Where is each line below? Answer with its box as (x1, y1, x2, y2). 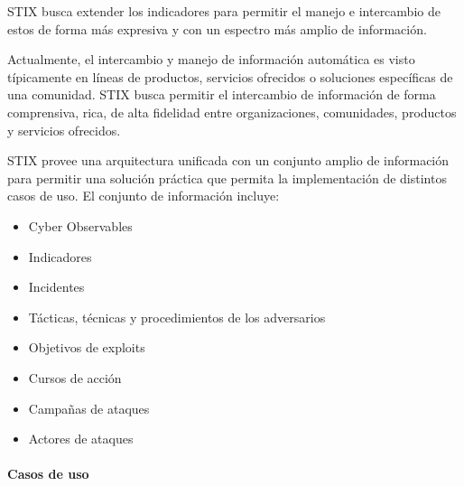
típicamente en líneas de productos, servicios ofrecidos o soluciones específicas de (7, 67, 453, 86)
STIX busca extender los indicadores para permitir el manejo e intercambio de (7, 2, 441, 20)
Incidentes (28, 277, 85, 296)
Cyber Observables (28, 216, 133, 235)
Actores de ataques (28, 429, 134, 448)
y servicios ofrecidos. (7, 120, 121, 139)
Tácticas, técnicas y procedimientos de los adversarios (28, 307, 326, 326)
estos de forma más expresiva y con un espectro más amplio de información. (7, 19, 427, 38)
